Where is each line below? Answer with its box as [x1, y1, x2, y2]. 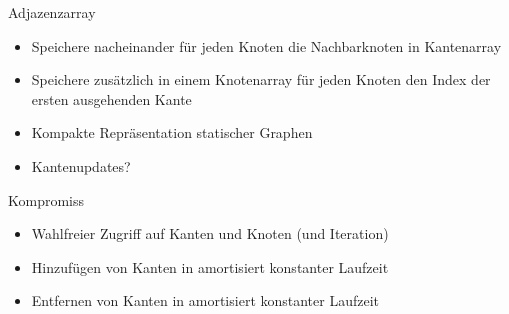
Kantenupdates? [31, 155, 131, 176]
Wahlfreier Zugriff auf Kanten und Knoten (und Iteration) [31, 223, 389, 244]
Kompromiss [8, 189, 85, 210]
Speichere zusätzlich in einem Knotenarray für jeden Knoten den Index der [31, 69, 491, 90]
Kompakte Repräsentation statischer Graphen [31, 122, 313, 143]
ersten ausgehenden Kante [31, 88, 192, 109]
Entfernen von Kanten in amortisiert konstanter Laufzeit [31, 290, 380, 311]
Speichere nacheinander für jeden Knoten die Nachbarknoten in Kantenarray [31, 35, 502, 56]
